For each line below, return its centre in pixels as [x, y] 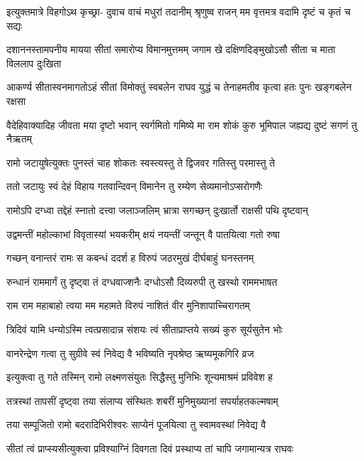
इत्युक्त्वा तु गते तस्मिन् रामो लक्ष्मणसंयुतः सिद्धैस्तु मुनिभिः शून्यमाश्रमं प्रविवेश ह [140, 377]
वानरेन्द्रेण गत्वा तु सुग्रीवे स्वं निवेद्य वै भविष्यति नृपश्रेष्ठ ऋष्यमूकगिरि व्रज [130, 353]
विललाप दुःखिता [34, 63]
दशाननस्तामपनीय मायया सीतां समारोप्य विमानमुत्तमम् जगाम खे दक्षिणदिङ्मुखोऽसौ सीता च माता [171, 49]
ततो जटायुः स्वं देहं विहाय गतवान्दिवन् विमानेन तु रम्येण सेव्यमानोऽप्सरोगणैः [135, 186]
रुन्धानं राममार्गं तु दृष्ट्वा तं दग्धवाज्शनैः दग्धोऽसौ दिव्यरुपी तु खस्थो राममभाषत [142, 281]
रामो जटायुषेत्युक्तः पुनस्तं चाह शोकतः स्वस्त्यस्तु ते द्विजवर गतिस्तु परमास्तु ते [141, 162]
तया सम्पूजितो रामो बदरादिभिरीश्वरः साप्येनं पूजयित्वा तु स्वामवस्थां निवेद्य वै [136, 424]
